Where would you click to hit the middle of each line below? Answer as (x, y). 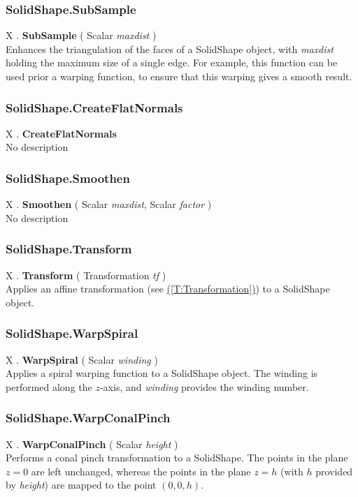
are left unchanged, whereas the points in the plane (141, 471)
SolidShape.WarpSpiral (72, 333)
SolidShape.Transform (69, 249)
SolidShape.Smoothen (68, 178)
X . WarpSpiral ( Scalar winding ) (82, 359)
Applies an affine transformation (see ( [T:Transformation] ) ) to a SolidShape (168, 289)
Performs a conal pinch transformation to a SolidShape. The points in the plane (177, 458)
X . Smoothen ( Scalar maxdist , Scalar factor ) (109, 204)
